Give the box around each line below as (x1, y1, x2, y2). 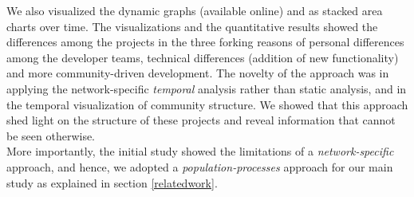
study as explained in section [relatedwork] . (6, 174, 218, 191)
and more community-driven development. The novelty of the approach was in (6, 65, 389, 81)
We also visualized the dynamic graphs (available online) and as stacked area (6, 2, 383, 18)
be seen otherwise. (6, 127, 96, 144)
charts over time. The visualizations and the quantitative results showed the (6, 18, 378, 34)
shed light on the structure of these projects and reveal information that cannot (6, 112, 396, 128)
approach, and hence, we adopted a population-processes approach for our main (6, 158, 393, 175)
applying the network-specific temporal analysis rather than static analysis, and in (6, 80, 407, 97)
